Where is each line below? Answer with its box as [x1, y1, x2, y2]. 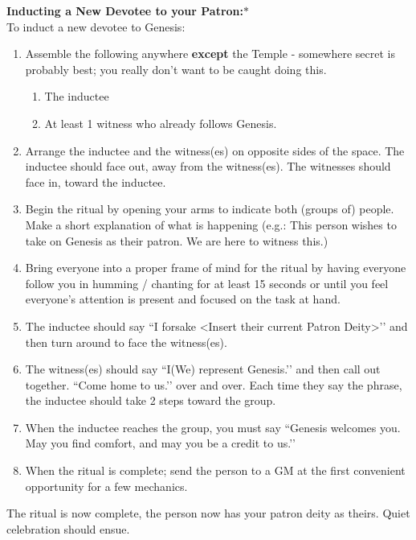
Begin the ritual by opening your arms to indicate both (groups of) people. [25, 200, 394, 217]
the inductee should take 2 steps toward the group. [25, 392, 276, 409]
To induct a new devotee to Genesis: [6, 18, 186, 35]
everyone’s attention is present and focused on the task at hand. [25, 291, 341, 307]
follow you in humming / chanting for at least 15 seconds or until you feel [25, 274, 389, 291]
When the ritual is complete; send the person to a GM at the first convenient [25, 462, 406, 479]
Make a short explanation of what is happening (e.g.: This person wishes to [25, 216, 397, 233]
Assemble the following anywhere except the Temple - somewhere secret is [25, 45, 395, 62]
